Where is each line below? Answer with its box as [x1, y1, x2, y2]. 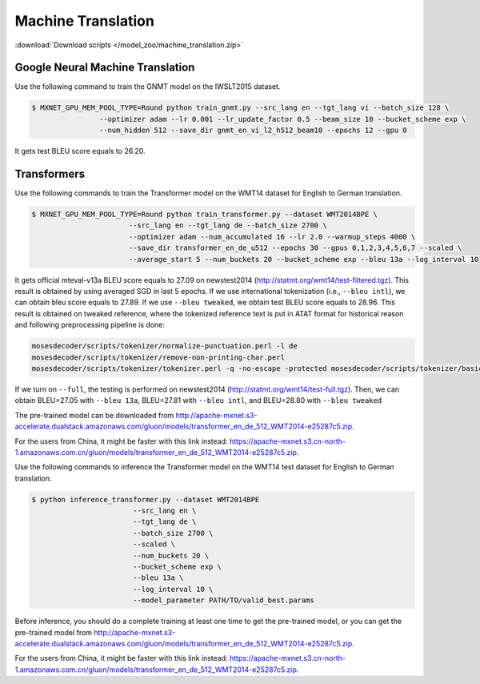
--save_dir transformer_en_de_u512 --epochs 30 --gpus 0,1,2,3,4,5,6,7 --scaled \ [128, 243, 462, 252]
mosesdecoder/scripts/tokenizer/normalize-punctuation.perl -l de [31, 341, 298, 351]
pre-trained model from [14, 627, 92, 637]
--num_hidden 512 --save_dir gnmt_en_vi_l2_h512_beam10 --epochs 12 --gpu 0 [98, 126, 407, 135]
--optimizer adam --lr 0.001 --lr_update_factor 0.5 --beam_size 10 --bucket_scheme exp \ [98, 115, 466, 123]
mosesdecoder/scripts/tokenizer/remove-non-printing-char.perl [31, 352, 286, 362]
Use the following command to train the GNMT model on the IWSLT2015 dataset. [14, 82, 281, 91]
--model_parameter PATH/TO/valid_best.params [132, 596, 315, 605]
